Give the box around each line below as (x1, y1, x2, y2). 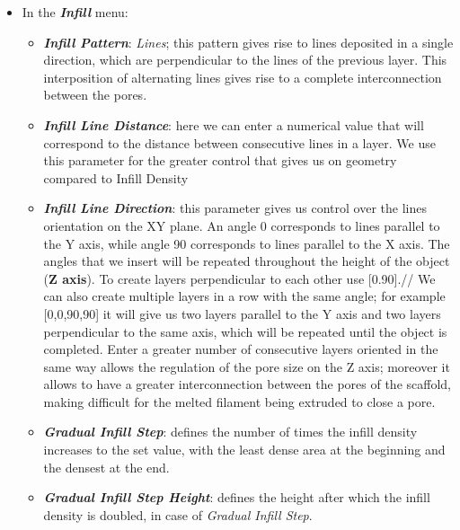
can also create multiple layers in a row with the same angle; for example (43, 287, 446, 305)
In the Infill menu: (22, 3, 128, 21)
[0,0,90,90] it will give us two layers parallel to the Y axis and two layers (43, 304, 441, 322)
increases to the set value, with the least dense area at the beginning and (43, 440, 446, 459)
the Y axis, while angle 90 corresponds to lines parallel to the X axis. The (43, 234, 450, 252)
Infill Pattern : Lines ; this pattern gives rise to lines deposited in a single (43, 32, 454, 51)
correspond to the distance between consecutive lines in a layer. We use (43, 133, 436, 152)
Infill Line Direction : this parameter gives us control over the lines (43, 199, 427, 217)
